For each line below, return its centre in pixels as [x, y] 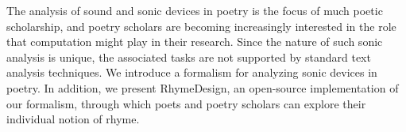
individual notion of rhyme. [73, 119]
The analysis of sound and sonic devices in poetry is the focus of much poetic [195, 10]
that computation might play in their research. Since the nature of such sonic [195, 41]
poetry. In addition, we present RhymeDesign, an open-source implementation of [203, 87]
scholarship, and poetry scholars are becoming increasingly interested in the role [201, 26]
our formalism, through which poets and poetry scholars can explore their [186, 103]
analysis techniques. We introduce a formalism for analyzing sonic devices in [192, 72]
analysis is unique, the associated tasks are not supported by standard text [189, 57]
